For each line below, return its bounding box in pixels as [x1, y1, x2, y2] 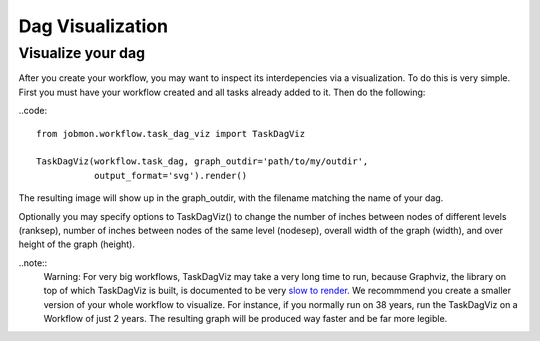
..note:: [18, 256, 48, 269]
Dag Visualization [18, 15, 169, 37]
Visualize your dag [18, 44, 145, 62]
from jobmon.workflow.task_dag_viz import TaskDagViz [36, 128, 305, 139]
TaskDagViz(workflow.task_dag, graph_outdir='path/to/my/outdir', [36, 156, 369, 167]
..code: [18, 105, 48, 117]
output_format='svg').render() [93, 170, 248, 181]
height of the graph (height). [18, 238, 135, 250]
